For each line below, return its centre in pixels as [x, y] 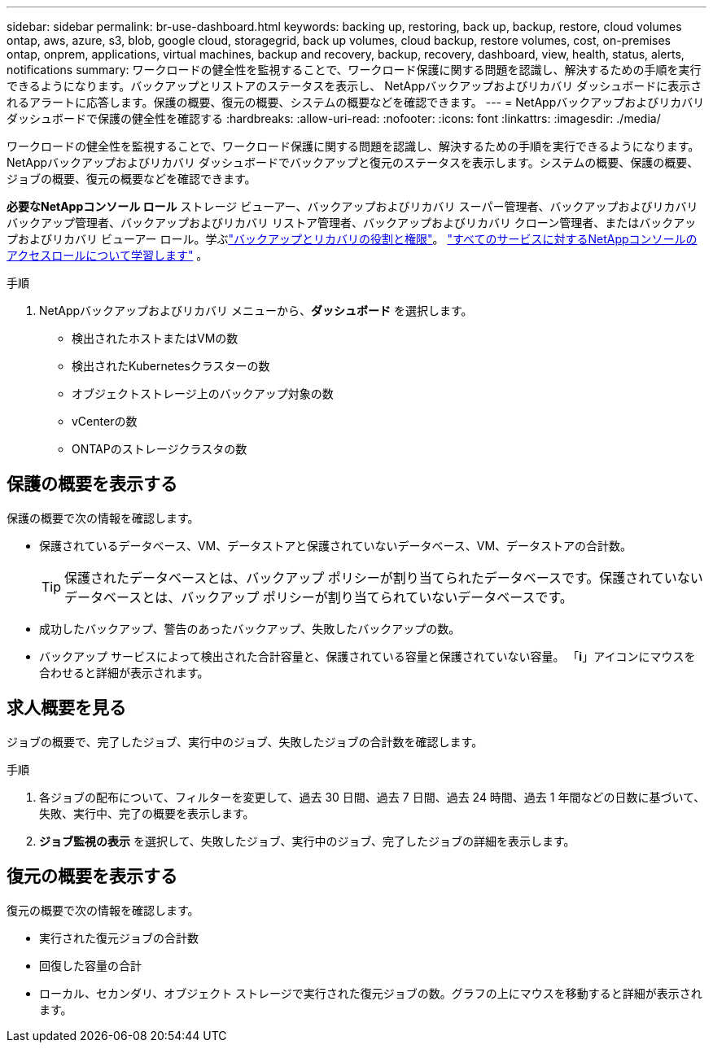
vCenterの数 [105, 421]
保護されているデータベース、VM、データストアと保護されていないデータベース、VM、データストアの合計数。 [336, 545]
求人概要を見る [66, 708]
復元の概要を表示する [92, 876]
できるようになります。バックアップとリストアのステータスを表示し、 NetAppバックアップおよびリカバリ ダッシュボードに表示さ [354, 86]
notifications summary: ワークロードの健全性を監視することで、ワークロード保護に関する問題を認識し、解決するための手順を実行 [354, 70]
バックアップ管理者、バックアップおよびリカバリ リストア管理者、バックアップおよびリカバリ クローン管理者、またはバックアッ [352, 223]
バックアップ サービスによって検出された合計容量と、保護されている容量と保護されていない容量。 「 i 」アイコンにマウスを [367, 656]
